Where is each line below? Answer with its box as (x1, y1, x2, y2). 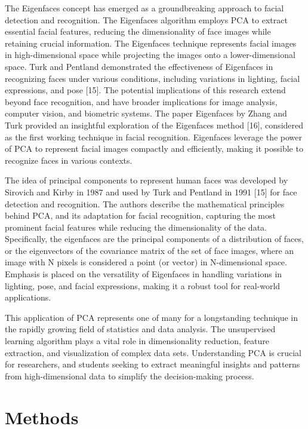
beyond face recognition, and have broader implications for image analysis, (5, 95, 278, 108)
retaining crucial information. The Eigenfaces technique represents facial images (5, 36, 297, 49)
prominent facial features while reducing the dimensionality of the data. (5, 220, 267, 233)
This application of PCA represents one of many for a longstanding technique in (5, 311, 298, 323)
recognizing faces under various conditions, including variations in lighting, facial (5, 72, 300, 84)
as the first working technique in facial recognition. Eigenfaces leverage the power (5, 130, 302, 143)
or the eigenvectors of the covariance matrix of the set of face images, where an (5, 244, 294, 256)
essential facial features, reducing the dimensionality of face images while (5, 25, 271, 38)
